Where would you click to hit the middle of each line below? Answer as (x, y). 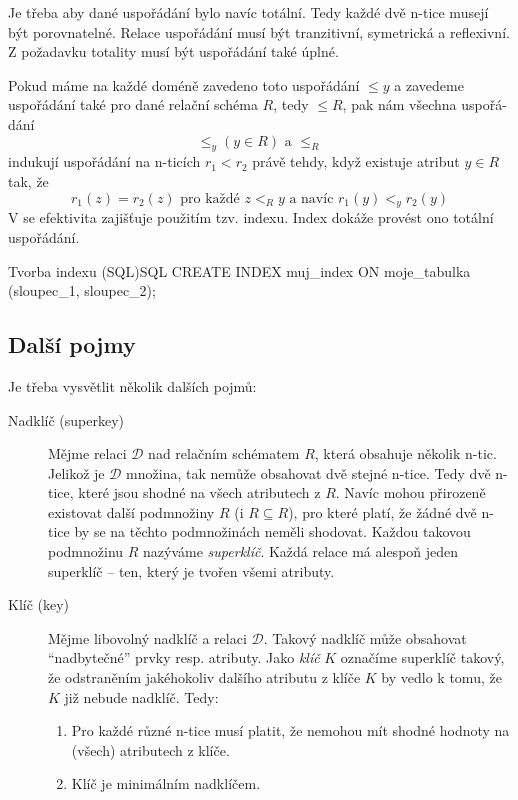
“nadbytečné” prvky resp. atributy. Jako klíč (184, 657)
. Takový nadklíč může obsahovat (365, 637)
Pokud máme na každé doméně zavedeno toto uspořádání (184, 84)
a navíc (311, 198)
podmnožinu (86, 551)
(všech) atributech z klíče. (150, 749)
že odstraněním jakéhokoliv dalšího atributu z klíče (204, 677)
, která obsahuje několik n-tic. (405, 453)
